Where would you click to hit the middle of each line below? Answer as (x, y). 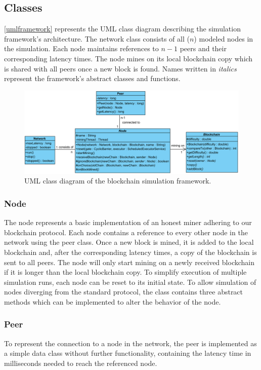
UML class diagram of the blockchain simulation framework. (118, 181)
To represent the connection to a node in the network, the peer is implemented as (130, 343)
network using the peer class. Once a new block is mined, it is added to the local (129, 242)
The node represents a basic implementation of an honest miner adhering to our (128, 222)
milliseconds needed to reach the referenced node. (81, 363)
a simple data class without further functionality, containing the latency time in (128, 353)
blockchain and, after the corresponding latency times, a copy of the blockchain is (130, 252)
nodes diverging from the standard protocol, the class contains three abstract (124, 292)
